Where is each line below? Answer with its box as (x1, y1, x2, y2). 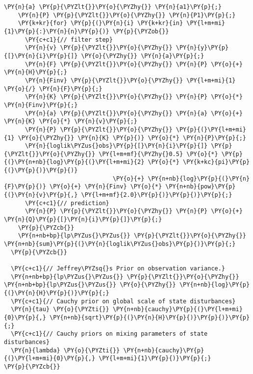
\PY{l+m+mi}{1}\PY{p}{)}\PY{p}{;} (99, 355, 211, 362)
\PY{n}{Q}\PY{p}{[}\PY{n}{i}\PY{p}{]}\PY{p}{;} (4, 216, 162, 223)
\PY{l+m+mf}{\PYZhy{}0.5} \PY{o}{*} (99, 150, 218, 158)
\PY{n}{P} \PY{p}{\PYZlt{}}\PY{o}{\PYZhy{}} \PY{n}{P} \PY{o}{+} (25, 208, 243, 215)
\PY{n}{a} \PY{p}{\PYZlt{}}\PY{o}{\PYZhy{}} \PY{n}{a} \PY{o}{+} (25, 109, 243, 117)
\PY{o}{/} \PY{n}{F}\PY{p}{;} (4, 85, 102, 92)
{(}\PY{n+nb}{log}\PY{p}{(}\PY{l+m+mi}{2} (4, 159, 145, 166)
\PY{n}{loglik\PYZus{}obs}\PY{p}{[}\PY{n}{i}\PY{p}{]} (25, 142, 208, 150)
